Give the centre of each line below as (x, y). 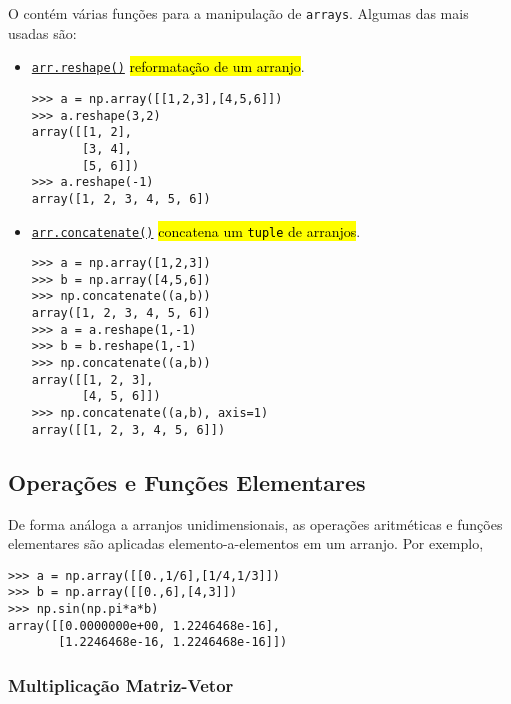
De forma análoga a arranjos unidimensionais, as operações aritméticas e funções (255, 523)
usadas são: (42, 32)
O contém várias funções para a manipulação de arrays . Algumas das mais (238, 13)
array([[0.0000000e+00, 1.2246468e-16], (144, 625)
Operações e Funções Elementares (187, 481)
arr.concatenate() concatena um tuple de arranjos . (196, 230)
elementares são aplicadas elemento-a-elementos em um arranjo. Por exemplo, (246, 543)
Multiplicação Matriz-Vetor (121, 684)
